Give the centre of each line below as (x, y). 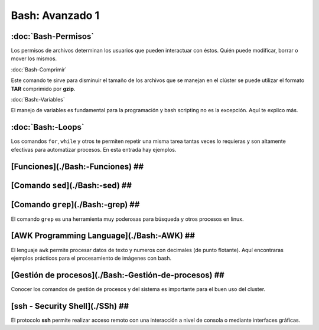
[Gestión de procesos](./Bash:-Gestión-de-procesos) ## (118, 275)
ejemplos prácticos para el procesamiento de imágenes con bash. (91, 258)
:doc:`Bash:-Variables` (38, 100)
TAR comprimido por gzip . (43, 89)
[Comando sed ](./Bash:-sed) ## (71, 185)
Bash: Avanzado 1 (55, 15)
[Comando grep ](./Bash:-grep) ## (75, 205)
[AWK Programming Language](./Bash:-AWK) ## (103, 236)
